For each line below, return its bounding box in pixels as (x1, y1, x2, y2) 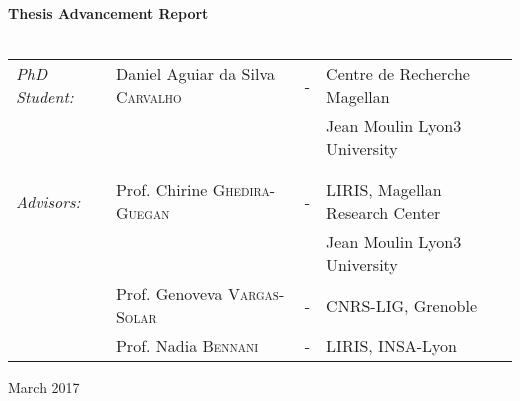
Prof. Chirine (115, 178, 208, 202)
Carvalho (115, 85, 182, 109)
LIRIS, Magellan (326, 178, 442, 202)
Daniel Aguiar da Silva (115, 62, 275, 86)
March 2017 (8, 377, 80, 398)
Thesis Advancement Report (8, 3, 209, 24)
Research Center (326, 201, 441, 225)
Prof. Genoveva (115, 282, 223, 306)
